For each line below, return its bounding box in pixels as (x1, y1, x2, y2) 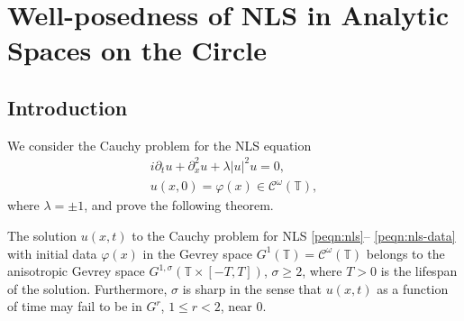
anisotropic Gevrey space (7, 261, 145, 280)
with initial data (7, 243, 97, 262)
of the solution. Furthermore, (7, 279, 168, 298)
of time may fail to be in (7, 297, 142, 316)
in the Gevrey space (142, 243, 253, 262)
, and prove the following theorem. (84, 196, 274, 215)
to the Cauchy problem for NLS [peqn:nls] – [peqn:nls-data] (132, 226, 456, 245)
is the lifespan (380, 261, 458, 280)
